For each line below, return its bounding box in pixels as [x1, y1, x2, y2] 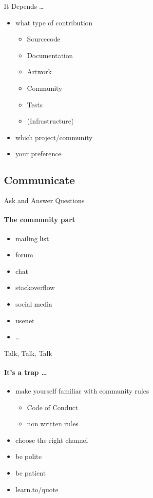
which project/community [15, 132, 93, 142]
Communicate [4, 172, 75, 187]
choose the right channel [15, 435, 88, 445]
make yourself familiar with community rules [15, 386, 149, 396]
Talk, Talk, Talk [4, 348, 52, 358]
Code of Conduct [27, 402, 78, 412]
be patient [15, 468, 46, 478]
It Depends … [4, 1, 44, 11]
